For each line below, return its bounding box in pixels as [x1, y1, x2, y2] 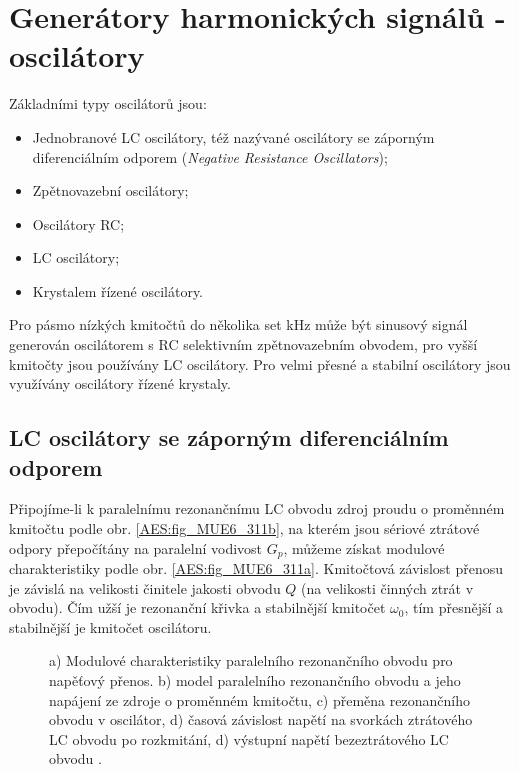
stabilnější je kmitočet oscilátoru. [9, 616, 212, 637]
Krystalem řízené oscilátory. [32, 280, 204, 301]
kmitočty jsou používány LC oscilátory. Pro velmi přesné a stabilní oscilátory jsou [9, 353, 511, 374]
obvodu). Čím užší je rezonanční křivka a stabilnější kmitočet [9, 597, 386, 618]
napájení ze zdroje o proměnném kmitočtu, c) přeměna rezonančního [49, 689, 470, 710]
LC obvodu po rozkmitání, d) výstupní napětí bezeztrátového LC [49, 728, 449, 749]
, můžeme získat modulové [283, 537, 445, 558]
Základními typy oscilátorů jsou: [9, 93, 207, 114]
